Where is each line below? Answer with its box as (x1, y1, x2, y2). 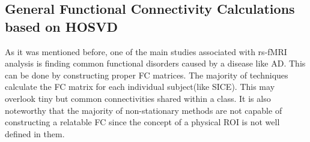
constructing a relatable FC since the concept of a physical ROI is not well (5, 116, 280, 128)
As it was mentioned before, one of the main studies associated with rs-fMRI (5, 45, 287, 58)
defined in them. (5, 127, 65, 140)
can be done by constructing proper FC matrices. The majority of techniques (5, 68, 288, 81)
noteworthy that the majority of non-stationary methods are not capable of (5, 104, 282, 116)
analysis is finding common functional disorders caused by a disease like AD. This (5, 57, 306, 70)
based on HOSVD (5, 17, 118, 35)
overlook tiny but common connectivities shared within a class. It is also (5, 92, 271, 104)
